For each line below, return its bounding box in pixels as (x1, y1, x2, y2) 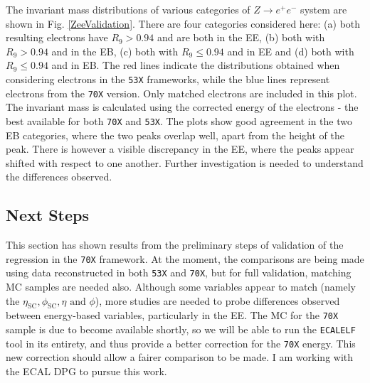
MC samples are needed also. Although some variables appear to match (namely (6, 279, 356, 294)
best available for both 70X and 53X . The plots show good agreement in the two (6, 113, 352, 128)
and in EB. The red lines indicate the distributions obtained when (51, 58, 340, 72)
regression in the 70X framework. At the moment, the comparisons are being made (6, 251, 364, 266)
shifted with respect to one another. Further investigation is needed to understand (6, 155, 364, 170)
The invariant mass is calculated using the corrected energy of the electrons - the (6, 99, 359, 114)
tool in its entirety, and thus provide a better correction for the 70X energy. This (6, 335, 356, 350)
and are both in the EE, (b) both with (157, 30, 325, 45)
